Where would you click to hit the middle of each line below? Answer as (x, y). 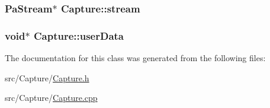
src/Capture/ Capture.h (47, 77)
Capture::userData (79, 35)
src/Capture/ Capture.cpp (51, 98)
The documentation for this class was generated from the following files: (135, 58)
